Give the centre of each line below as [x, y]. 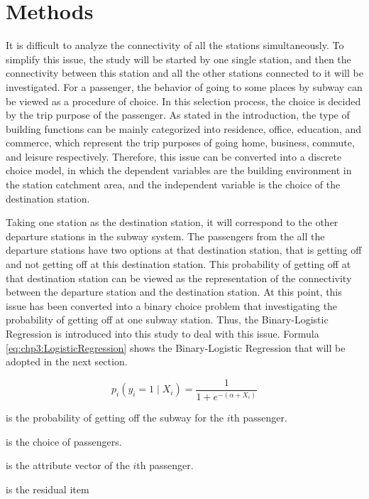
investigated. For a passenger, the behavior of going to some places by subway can [184, 86]
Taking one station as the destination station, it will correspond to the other [172, 222]
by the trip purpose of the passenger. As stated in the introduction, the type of [178, 115]
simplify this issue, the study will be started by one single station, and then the [178, 59]
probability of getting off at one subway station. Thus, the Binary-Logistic [167, 320]
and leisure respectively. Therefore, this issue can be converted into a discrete [174, 156]
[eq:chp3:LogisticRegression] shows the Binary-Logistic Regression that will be [176, 347]
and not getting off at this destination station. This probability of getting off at [178, 264]
